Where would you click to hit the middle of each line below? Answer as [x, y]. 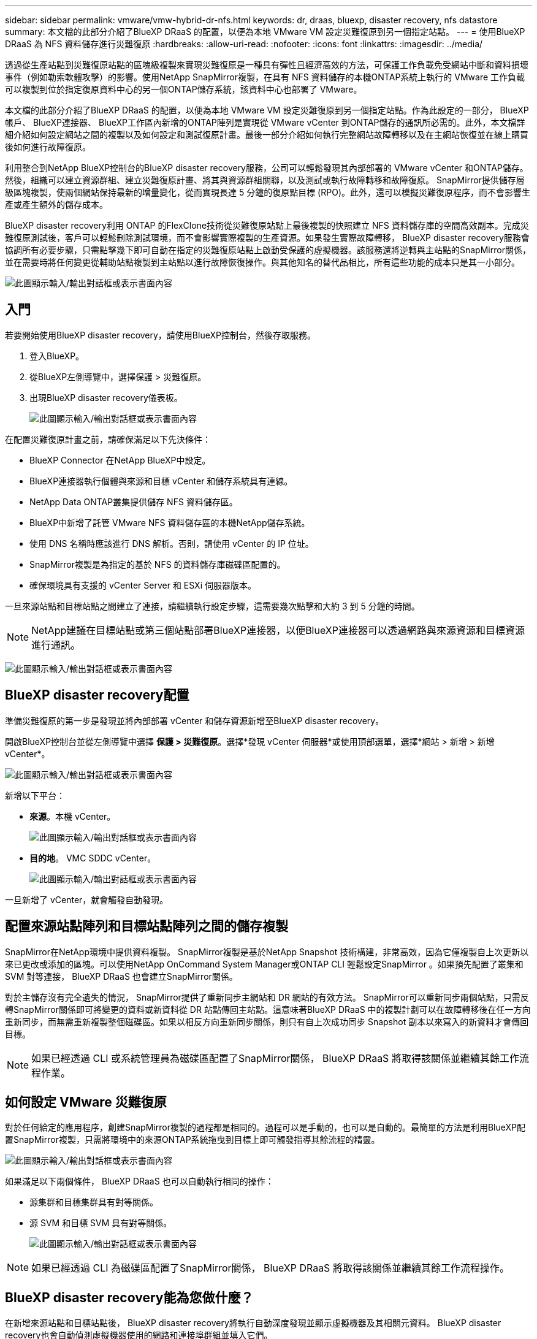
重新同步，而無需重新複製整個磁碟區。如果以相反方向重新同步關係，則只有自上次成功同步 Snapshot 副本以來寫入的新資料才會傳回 [267, 1021]
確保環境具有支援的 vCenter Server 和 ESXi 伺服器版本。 [143, 585]
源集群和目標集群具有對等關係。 [94, 1202]
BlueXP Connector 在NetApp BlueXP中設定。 [120, 460]
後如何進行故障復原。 [48, 147]
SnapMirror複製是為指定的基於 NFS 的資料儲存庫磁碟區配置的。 [158, 564]
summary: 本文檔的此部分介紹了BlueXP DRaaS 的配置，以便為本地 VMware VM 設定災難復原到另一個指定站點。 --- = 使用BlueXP [265, 32]
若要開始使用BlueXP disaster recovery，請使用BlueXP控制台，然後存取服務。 [160, 335]
